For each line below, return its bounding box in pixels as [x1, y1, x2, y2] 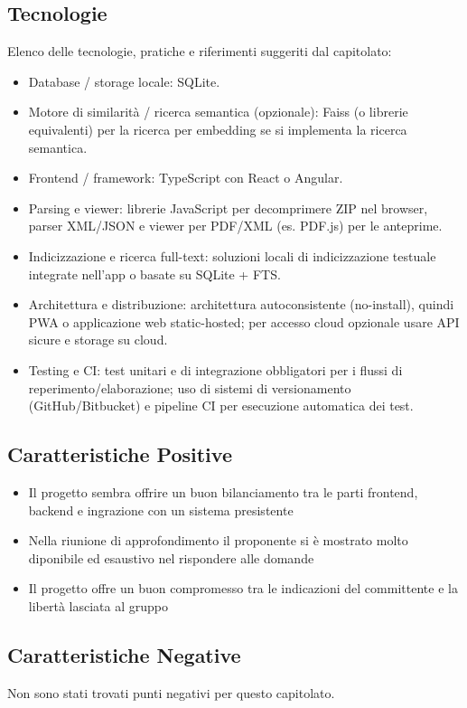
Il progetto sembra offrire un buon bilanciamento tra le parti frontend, [28, 482, 418, 501]
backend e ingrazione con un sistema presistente [28, 500, 294, 519]
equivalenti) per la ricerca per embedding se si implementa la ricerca [28, 119, 407, 138]
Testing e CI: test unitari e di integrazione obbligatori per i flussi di [28, 360, 403, 379]
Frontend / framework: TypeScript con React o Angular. [28, 168, 343, 187]
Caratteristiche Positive [7, 440, 232, 468]
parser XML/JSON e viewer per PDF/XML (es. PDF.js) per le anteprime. [28, 216, 443, 235]
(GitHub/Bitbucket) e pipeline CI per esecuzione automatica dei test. [28, 396, 414, 415]
